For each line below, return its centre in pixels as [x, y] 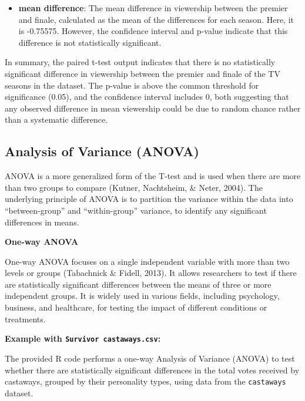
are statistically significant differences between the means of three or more [138, 284]
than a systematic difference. [56, 119]
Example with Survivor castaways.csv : [83, 338]
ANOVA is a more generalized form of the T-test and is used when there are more [153, 176]
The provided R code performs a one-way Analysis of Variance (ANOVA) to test [150, 358]
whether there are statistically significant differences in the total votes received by [152, 370]
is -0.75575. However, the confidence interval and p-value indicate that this [153, 31]
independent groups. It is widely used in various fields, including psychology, [142, 296]
